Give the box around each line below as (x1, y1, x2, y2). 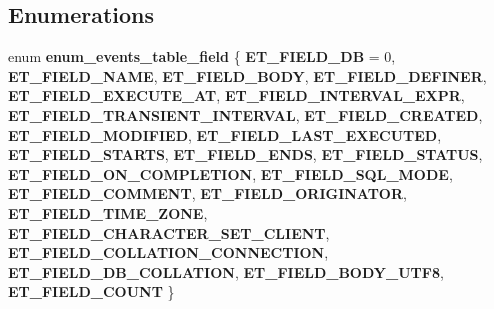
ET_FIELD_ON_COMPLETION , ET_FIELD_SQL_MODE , (8, 163, 453, 184)
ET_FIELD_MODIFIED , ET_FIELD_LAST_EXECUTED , (8, 124, 442, 145)
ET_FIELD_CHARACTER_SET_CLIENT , (8, 222, 330, 243)
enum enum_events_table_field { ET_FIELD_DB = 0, (8, 46, 396, 67)
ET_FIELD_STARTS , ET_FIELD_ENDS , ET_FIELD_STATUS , (8, 144, 483, 165)
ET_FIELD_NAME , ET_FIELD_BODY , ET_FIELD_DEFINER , (8, 65, 487, 86)
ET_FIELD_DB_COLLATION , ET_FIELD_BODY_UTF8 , (8, 261, 444, 282)
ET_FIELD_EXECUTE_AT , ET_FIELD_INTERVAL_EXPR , (8, 85, 465, 106)
